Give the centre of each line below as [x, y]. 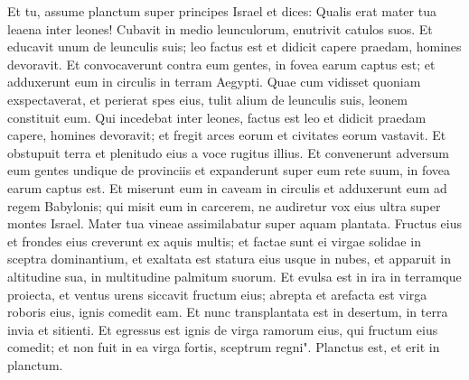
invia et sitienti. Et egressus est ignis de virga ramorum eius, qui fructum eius [223, 329]
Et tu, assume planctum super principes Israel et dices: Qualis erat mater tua [222, 11]
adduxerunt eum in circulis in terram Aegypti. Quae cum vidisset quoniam [214, 82]
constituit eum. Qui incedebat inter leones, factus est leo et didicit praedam [217, 117]
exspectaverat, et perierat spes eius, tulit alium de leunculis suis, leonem [207, 99]
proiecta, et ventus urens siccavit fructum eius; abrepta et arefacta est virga [217, 294]
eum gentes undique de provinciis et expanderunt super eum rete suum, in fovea [229, 170]
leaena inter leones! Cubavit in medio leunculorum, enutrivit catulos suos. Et [220, 28]
